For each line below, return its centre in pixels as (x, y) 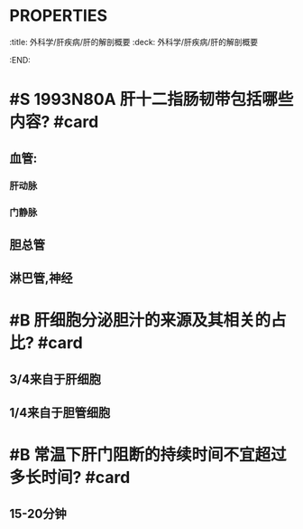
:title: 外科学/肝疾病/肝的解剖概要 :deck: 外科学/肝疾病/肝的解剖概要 (134, 42)
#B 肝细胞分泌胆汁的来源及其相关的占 (148, 321)
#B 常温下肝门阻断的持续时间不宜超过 (148, 455)
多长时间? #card (70, 478)
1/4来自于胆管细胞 (60, 413)
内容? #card (54, 122)
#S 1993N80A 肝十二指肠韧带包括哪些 (151, 99)
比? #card (46, 343)
